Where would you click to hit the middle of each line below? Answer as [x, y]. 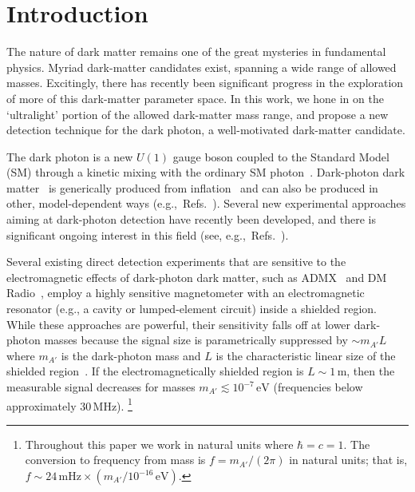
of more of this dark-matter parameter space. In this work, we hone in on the [195, 98]
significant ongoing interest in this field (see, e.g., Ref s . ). [148, 234]
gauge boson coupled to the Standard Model [281, 156]
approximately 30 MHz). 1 [69, 404]
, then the [371, 371]
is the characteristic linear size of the [306, 355]
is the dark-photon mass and [131, 355]
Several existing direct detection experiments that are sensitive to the [176, 262]
